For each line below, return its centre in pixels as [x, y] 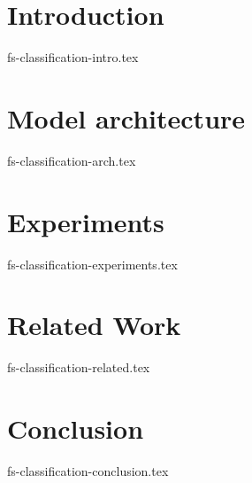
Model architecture [126, 117]
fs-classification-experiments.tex [92, 264]
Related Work [94, 325]
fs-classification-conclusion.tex [88, 471]
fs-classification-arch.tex [72, 160]
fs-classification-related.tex [79, 367]
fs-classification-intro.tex [73, 57]
